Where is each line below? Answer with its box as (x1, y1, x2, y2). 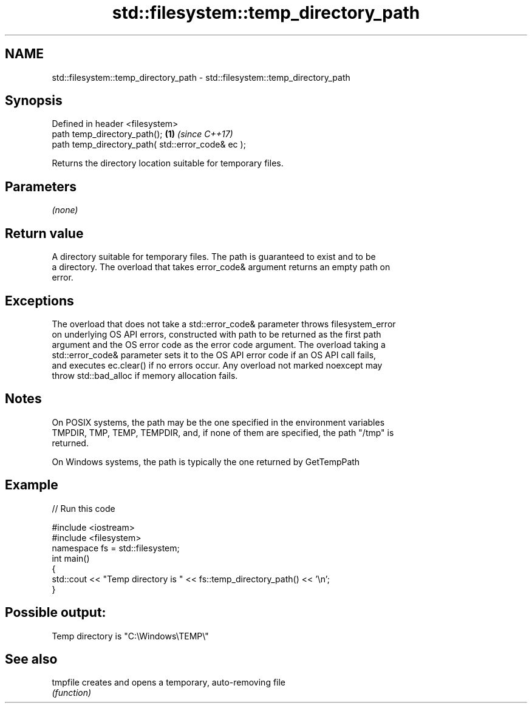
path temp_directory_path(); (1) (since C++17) (52, 129, 233, 140)
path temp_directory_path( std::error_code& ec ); (52, 139, 246, 150)
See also (5, 651, 58, 667)
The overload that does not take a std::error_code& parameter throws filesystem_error (52, 318, 396, 329)
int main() (52, 553, 90, 563)
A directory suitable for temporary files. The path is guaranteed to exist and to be (52, 251, 376, 262)
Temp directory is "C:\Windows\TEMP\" (52, 630, 209, 641)
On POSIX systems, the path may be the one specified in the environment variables (52, 417, 385, 427)
